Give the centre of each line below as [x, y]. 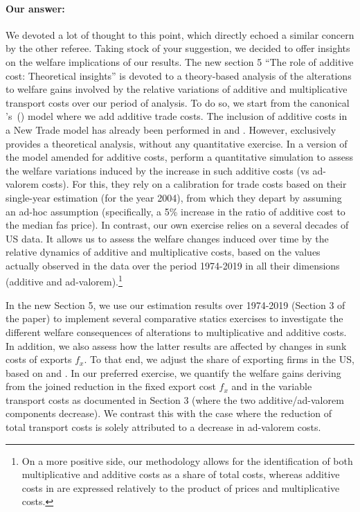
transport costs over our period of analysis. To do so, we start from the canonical [178, 102]
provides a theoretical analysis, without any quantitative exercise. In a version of [177, 143]
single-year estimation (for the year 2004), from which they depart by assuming [174, 197]
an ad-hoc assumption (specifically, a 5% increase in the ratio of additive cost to [175, 211]
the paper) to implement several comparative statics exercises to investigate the [174, 318]
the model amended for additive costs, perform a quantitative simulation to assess [179, 157]
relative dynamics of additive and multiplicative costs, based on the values [163, 252]
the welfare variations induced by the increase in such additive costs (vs [157, 170]
